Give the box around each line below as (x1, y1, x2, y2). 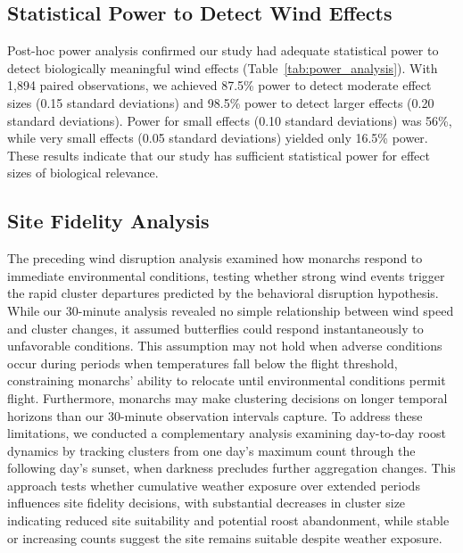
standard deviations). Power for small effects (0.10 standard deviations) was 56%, (7, 111, 452, 129)
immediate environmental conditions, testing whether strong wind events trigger (7, 266, 445, 285)
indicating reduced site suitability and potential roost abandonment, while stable (7, 511, 450, 530)
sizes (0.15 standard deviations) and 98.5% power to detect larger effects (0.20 (7, 93, 434, 111)
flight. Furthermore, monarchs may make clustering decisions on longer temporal (7, 388, 448, 407)
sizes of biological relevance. (7, 163, 159, 182)
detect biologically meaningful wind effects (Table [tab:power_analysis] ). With (7, 58, 438, 77)
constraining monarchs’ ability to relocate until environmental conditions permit (7, 371, 446, 390)
